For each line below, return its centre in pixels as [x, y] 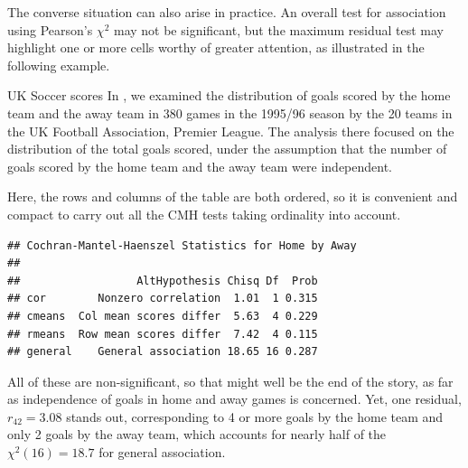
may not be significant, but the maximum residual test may [279, 29]
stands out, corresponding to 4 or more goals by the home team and [255, 416]
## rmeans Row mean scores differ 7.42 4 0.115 [163, 334]
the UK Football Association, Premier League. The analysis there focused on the [231, 131]
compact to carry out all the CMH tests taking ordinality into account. [204, 214]
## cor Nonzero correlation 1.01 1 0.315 [163, 299]
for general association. [162, 452]
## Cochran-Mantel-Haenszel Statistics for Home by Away [182, 245]
